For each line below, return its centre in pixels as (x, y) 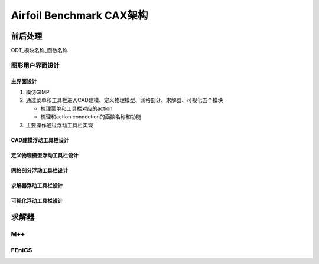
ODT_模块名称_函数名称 (39, 51)
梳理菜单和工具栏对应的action (77, 108)
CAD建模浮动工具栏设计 (40, 140)
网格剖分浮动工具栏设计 (39, 170)
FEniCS (22, 250)
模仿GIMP (38, 92)
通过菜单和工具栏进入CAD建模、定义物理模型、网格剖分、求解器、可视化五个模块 (124, 100)
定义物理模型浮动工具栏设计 (45, 155)
